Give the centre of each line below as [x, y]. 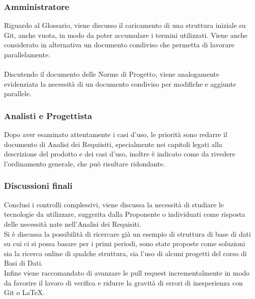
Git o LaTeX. [24, 292]
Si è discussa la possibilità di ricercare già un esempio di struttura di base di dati [127, 233]
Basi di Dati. [24, 263]
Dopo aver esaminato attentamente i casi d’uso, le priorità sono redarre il [116, 134]
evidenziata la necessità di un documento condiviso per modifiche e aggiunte [120, 83]
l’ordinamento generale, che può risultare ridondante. [85, 163]
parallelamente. [27, 54]
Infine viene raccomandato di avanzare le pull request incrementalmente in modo [127, 272]
